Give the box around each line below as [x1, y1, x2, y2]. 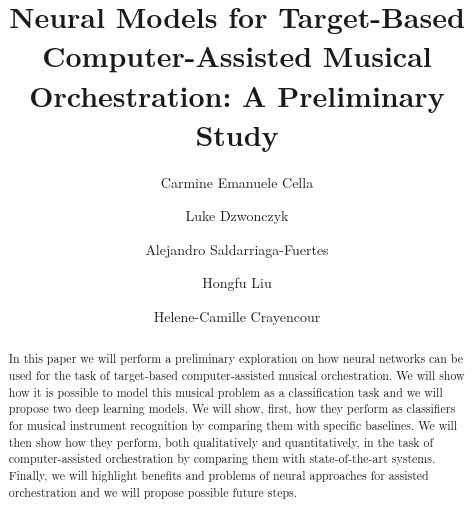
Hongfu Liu [202, 272, 272, 293]
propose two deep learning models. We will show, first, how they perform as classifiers [8, 400, 456, 417]
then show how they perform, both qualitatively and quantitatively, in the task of [8, 433, 434, 450]
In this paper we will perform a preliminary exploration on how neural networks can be [8, 350, 464, 367]
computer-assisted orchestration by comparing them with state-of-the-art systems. [8, 450, 436, 467]
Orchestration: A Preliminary [29, 74, 445, 115]
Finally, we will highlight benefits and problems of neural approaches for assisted [8, 467, 429, 484]
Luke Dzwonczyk [185, 205, 289, 226]
